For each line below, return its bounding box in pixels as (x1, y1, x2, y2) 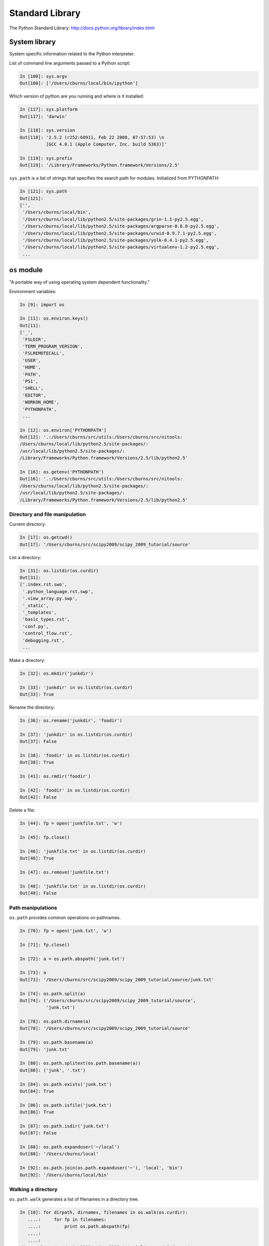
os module (9, 266, 43, 274)
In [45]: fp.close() (19, 835, 70, 840)
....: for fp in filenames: (27, 1217, 107, 1222)
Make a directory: (9, 657, 46, 663)
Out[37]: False (19, 739, 57, 745)
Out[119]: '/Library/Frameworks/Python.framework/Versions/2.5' (19, 162, 180, 168)
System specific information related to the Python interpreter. (9, 51, 135, 57)
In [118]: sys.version (19, 128, 75, 133)
